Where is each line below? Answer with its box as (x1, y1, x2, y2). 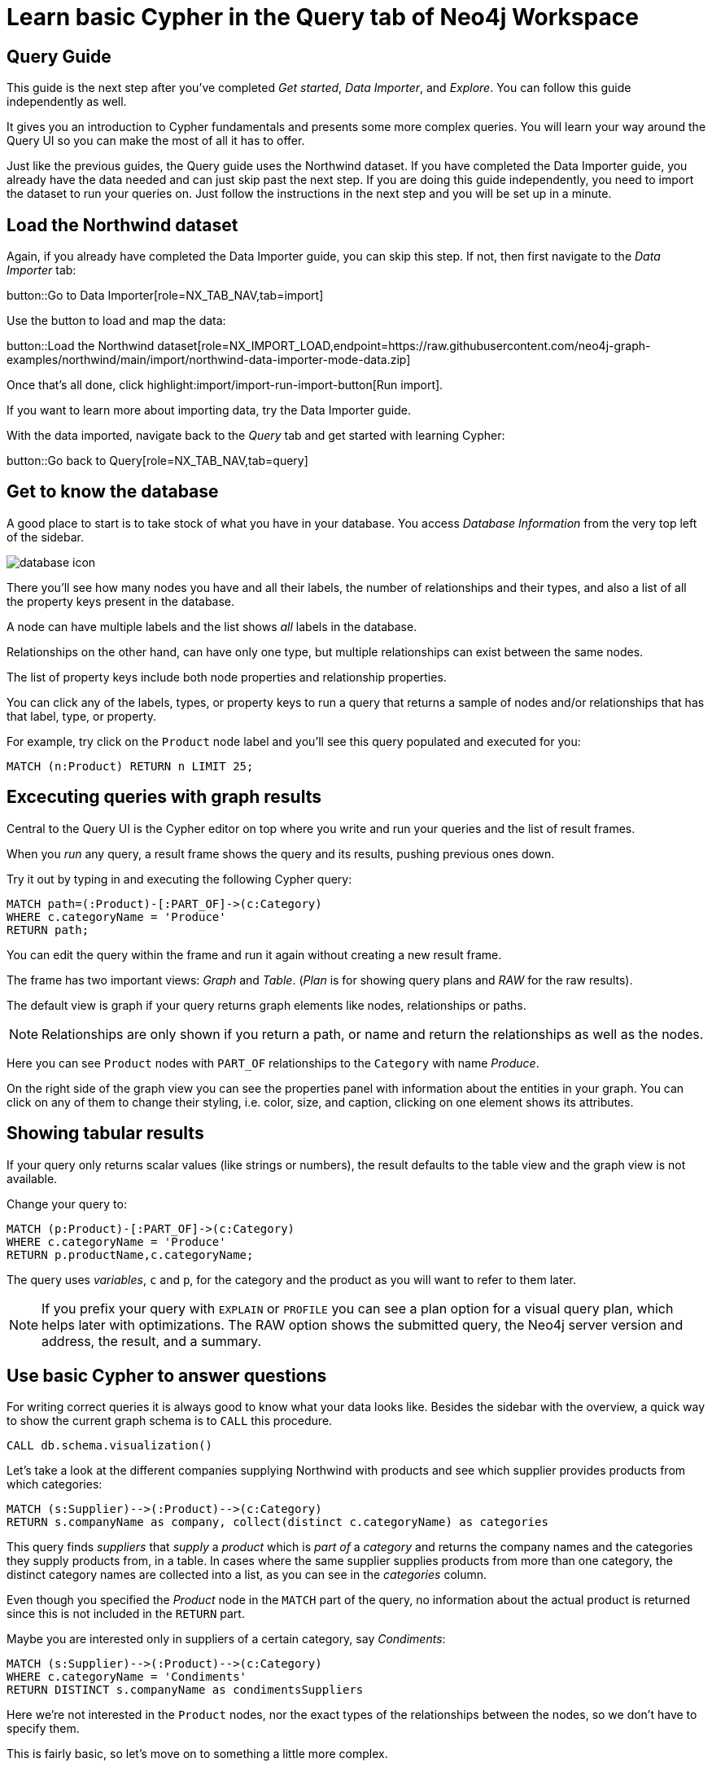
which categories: (7, 1477, 103, 1492)
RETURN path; (7, 923, 90, 936)
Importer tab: (7, 263, 76, 278)
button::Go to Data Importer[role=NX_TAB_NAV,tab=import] (7, 288, 324, 303)
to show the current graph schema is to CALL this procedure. (7, 1414, 333, 1428)
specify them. (7, 1721, 80, 1736)
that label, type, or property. (7, 708, 156, 723)
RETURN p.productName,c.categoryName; (7, 1247, 254, 1261)
